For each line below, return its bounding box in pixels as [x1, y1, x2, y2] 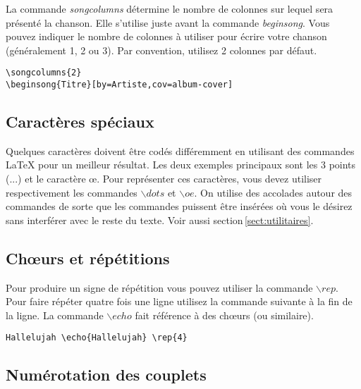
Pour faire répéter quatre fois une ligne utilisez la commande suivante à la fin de [6, 294, 353, 309]
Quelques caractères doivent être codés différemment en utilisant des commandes [6, 143, 355, 158]
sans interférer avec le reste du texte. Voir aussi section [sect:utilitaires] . [6, 212, 314, 227]
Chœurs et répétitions [6, 247, 170, 268]
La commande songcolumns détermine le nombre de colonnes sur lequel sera [6, 1, 334, 16]
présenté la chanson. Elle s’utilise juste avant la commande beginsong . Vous [6, 15, 330, 30]
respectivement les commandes [6, 185, 137, 199]
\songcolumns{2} [6, 68, 82, 78]
